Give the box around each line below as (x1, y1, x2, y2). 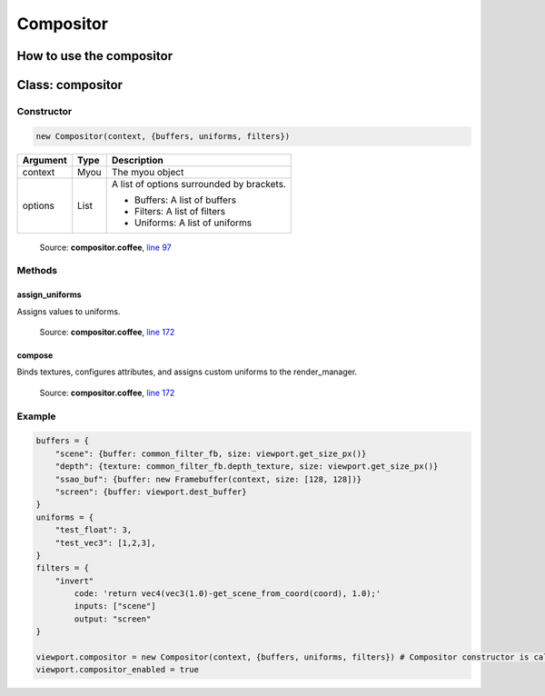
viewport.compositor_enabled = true (35, 664, 200, 675)
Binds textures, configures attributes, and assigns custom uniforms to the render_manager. (16, 366, 358, 377)
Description (112, 154, 163, 166)
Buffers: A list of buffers (134, 194, 236, 206)
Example (16, 410, 56, 423)
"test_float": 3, (54, 525, 133, 535)
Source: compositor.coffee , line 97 (39, 242, 172, 253)
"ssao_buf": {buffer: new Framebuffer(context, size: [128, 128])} (54, 473, 362, 484)
